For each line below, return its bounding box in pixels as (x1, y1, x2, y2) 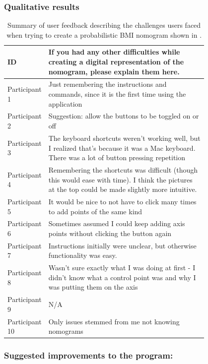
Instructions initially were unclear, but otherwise (48, 240, 197, 250)
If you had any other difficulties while (48, 47, 180, 57)
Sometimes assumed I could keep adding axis (48, 218, 185, 229)
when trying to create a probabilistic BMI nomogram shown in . (6, 29, 202, 40)
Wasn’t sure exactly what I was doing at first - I (48, 262, 196, 273)
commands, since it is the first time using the (48, 89, 186, 99)
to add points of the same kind (48, 206, 142, 216)
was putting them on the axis (48, 282, 138, 292)
